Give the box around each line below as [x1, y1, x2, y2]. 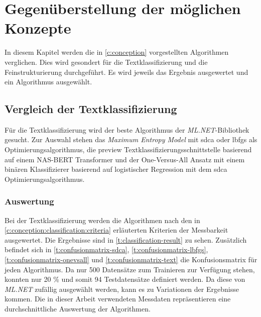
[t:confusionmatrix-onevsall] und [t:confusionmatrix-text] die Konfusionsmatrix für [5, 254, 257, 265]
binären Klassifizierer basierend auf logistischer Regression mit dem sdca [5, 164, 227, 174]
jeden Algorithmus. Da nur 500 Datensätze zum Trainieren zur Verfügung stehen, [5, 264, 255, 274]
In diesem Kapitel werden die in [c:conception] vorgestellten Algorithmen [5, 47, 229, 57]
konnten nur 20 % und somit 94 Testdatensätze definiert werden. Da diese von [5, 274, 245, 284]
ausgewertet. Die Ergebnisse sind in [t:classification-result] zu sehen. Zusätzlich [5, 234, 247, 245]
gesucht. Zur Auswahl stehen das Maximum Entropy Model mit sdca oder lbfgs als [5, 134, 257, 145]
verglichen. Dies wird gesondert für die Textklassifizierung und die [5, 56, 208, 67]
